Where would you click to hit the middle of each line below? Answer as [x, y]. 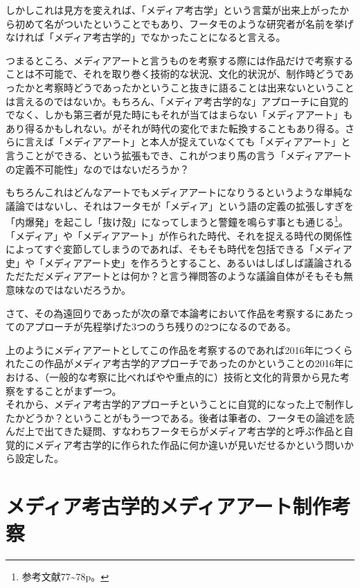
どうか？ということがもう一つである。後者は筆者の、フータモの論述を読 [189, 417]
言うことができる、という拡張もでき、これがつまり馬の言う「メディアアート [179, 155]
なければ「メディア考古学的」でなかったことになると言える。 [146, 37]
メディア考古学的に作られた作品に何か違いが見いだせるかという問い [189, 444]
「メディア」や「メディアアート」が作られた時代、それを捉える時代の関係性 [179, 235]
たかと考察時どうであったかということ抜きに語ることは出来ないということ [184, 87]
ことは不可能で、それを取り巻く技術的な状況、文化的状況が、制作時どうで [175, 74]
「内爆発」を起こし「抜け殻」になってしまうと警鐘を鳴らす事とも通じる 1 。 [177, 221]
